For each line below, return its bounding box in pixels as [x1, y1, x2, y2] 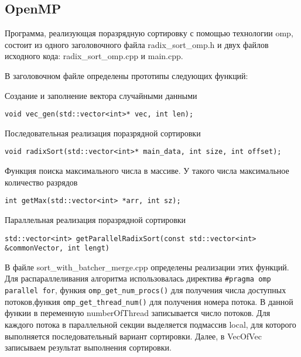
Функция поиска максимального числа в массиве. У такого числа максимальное [5, 164, 289, 177]
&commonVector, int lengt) [5, 244, 110, 253]
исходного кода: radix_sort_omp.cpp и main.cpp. [5, 50, 183, 62]
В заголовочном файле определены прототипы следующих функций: [5, 69, 248, 81]
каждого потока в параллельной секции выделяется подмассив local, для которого [5, 318, 296, 330]
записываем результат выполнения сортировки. [5, 341, 172, 353]
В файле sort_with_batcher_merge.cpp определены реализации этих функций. [5, 260, 289, 273]
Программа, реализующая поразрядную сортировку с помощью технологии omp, [5, 27, 293, 39]
